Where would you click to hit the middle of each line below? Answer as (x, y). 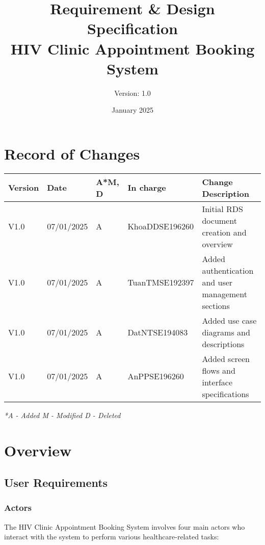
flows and (219, 370)
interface (217, 382)
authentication (228, 270)
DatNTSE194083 (158, 332)
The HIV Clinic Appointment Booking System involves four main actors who (125, 526)
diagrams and (226, 332)
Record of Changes (72, 153)
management (224, 294)
